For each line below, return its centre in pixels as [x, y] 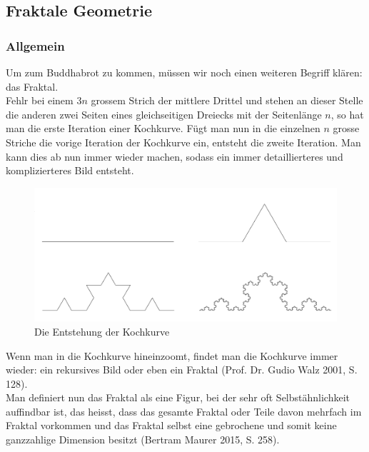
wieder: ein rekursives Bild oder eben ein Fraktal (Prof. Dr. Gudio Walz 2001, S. [182, 370]
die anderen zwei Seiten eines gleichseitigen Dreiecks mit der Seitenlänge [164, 114]
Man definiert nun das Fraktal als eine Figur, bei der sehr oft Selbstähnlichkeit [178, 397]
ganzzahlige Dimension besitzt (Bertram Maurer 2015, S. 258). [143, 440]
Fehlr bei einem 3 [44, 100]
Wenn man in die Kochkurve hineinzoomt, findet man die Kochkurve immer [172, 355]
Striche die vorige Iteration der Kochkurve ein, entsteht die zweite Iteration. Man [183, 142]
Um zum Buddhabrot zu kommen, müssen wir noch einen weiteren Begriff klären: [184, 72]
